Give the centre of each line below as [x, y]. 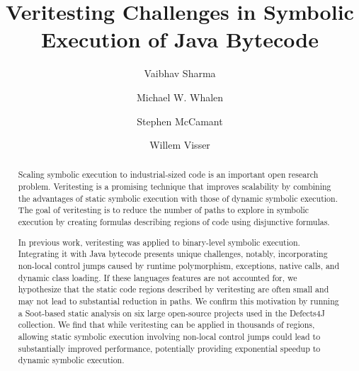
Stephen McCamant [180, 121]
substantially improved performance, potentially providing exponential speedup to [169, 348]
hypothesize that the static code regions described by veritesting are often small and [173, 289]
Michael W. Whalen [180, 97]
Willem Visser [180, 145]
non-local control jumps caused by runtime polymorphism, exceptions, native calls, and [179, 265]
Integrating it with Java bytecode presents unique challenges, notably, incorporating [173, 254]
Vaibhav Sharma [180, 73]
